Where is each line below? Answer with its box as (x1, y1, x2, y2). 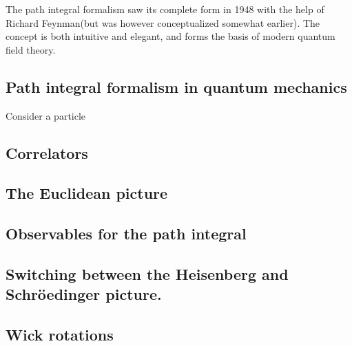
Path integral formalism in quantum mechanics (6, 76, 347, 97)
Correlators (6, 142, 88, 163)
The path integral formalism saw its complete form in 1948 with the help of (6, 2, 324, 16)
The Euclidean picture (6, 182, 168, 204)
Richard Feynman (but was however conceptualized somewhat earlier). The (6, 15, 320, 30)
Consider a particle (6, 108, 86, 122)
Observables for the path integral (6, 223, 247, 244)
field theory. (6, 42, 56, 56)
